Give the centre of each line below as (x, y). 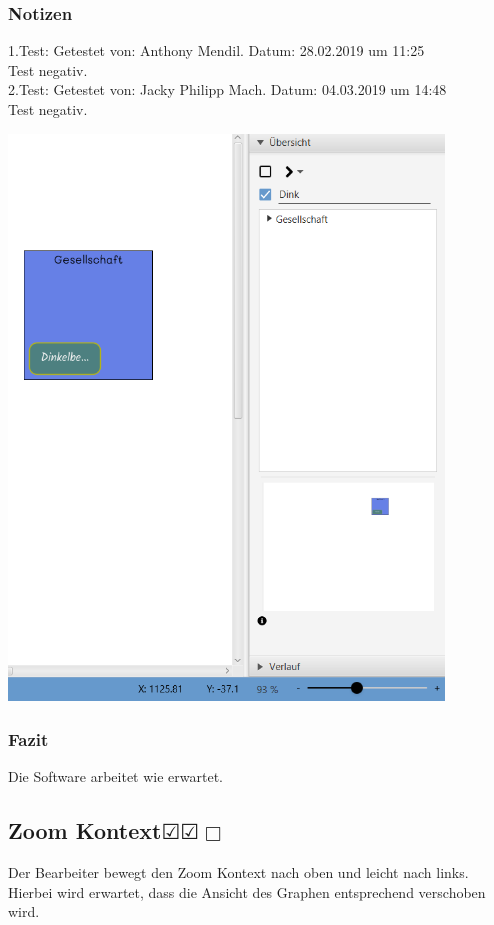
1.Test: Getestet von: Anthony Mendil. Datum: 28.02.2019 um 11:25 (216, 50)
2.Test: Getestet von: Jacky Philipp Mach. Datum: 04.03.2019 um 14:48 (227, 89)
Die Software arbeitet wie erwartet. (115, 776)
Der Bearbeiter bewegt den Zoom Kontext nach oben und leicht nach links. (238, 872)
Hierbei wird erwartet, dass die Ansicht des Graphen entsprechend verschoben (247, 891)
